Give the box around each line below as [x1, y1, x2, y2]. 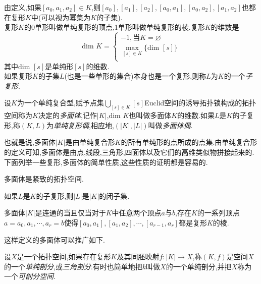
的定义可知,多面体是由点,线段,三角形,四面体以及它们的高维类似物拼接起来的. [4, 147, 254, 157]
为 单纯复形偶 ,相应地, [46, 120, 114, 130]
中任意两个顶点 [112, 207, 162, 218]
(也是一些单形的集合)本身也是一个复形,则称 [64, 71, 206, 81]
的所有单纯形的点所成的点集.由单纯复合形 [121, 137, 257, 147]
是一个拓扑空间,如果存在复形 [17, 251, 111, 262]
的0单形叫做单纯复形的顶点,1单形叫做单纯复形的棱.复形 [24, 22, 205, 32]
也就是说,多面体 [4, 137, 56, 147]
